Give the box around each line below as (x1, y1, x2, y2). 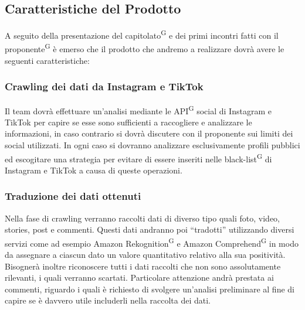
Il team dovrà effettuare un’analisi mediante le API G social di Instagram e (5, 103, 272, 117)
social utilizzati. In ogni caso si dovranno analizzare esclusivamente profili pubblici (5, 138, 300, 151)
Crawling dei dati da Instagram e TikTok (5, 79, 204, 94)
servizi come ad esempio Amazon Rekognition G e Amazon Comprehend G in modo (5, 235, 299, 249)
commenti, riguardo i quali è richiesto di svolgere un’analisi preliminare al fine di (5, 282, 294, 295)
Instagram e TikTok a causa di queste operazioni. (5, 163, 182, 176)
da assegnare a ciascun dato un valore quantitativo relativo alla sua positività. (5, 248, 286, 261)
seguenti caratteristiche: (5, 54, 90, 66)
